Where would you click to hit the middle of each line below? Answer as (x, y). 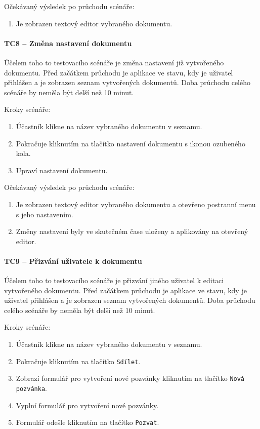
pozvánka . (31, 388)
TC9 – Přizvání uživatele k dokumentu (73, 261)
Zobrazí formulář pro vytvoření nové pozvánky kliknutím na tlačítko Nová (130, 378)
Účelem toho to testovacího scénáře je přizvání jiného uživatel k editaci (114, 280)
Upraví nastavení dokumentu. (62, 170)
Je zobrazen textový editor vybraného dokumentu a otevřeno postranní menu (136, 204)
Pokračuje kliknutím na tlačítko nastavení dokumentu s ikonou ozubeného (131, 143)
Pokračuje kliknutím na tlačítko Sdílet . (78, 361)
